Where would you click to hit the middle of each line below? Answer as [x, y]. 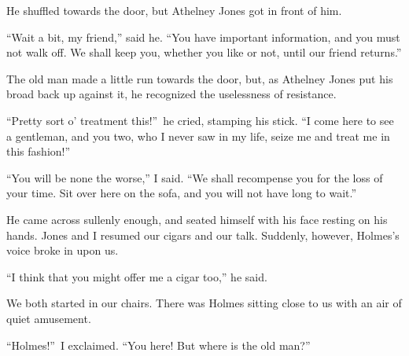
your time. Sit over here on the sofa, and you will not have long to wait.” [182, 193]
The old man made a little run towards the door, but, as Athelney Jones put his [200, 78]
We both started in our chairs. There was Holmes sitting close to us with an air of [204, 303]
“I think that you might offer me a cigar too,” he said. [137, 276]
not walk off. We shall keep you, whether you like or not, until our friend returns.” [204, 52]
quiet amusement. [49, 318]
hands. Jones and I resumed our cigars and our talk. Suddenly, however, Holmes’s [203, 235]
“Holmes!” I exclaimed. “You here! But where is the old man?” [158, 345]
